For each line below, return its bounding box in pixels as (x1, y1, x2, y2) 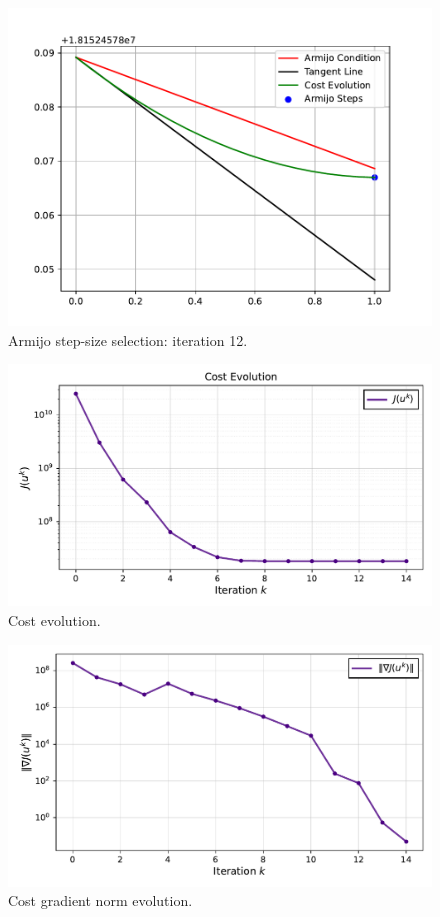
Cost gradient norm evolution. (8, 890, 193, 911)
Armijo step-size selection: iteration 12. (8, 329, 248, 350)
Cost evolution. (8, 610, 101, 630)
